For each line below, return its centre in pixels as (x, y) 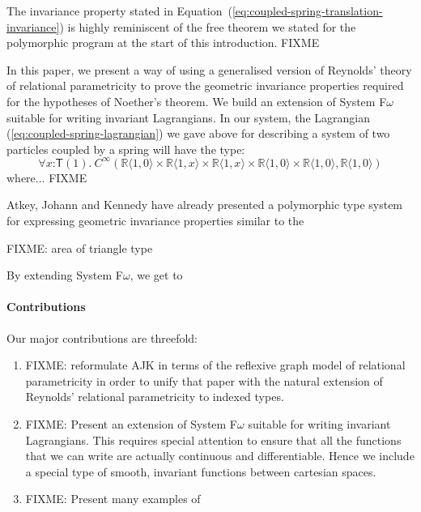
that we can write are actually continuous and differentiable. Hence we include (220, 456)
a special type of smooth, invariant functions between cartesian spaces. (201, 471)
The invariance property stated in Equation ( (119, 11)
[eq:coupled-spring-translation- (307, 11)
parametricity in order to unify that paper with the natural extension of (204, 380)
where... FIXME (47, 177)
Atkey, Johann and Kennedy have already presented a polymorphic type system (205, 205)
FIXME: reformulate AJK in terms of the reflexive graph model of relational (215, 365)
